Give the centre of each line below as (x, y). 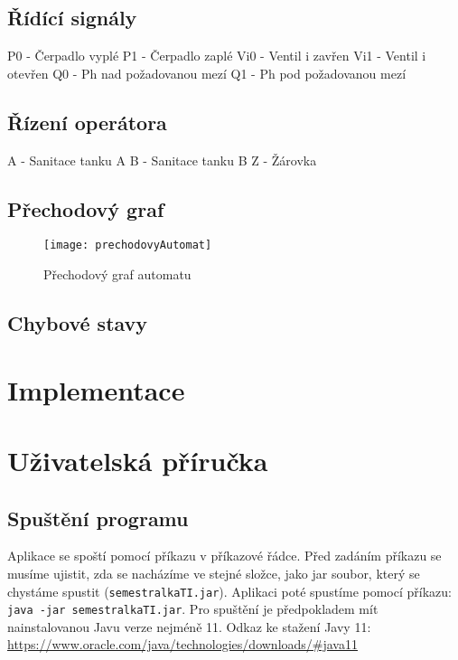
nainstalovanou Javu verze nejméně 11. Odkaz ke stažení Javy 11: (189, 626)
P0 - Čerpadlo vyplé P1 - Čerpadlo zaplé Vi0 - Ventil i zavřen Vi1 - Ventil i (217, 56)
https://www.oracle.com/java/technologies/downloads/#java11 (182, 644)
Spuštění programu (98, 518)
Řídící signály (72, 18)
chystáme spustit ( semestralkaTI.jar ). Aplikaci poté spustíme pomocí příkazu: (229, 591)
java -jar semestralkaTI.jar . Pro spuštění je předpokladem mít (193, 609)
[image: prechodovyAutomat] (128, 245)
